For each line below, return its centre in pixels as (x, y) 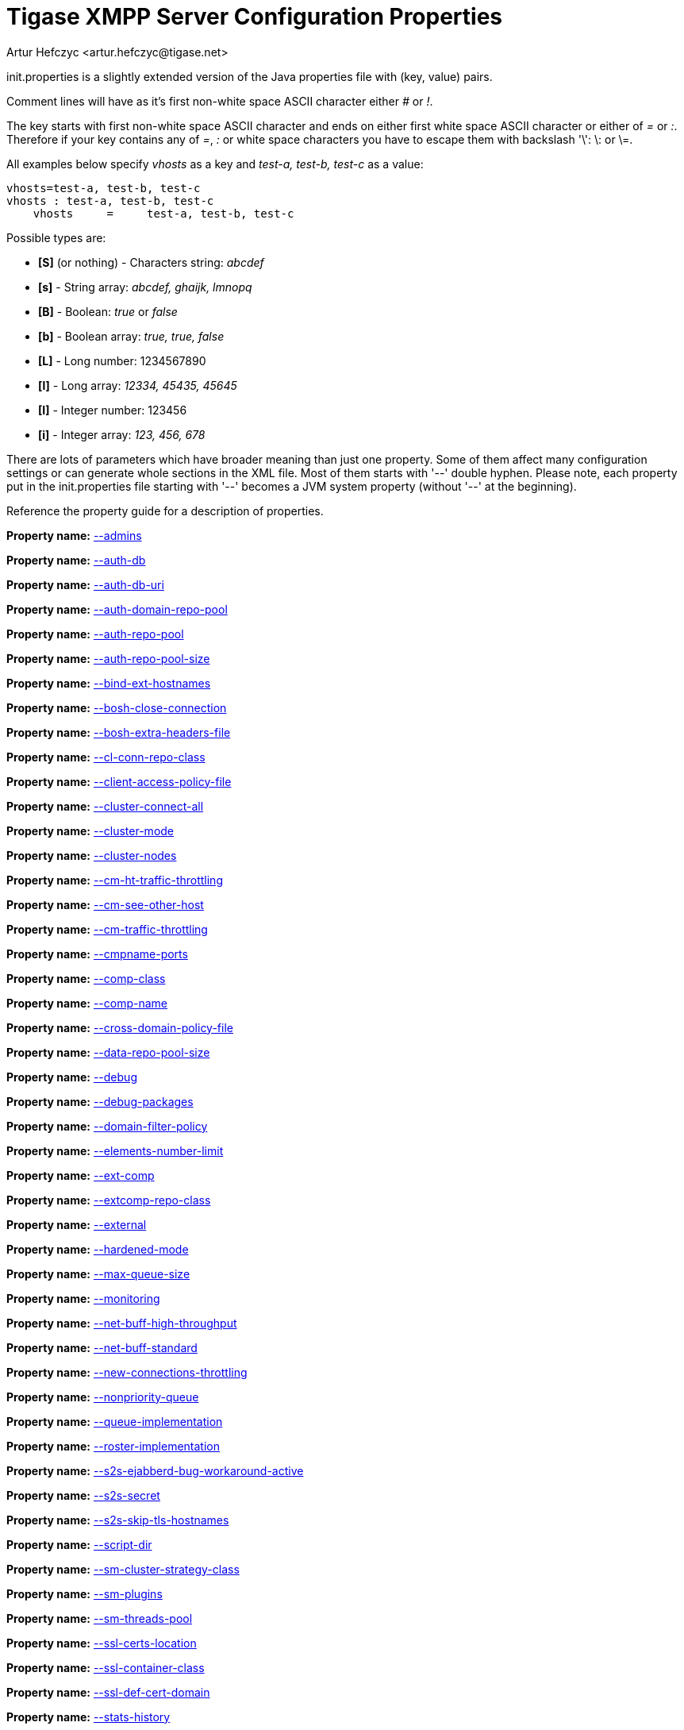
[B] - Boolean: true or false (108, 311)
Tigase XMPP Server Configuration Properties (255, 17)
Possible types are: (56, 237)
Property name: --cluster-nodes (92, 855)
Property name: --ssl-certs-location (102, 1643)
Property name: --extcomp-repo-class (109, 1200)
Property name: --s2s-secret (83, 1495)
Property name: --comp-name (87, 1003)
